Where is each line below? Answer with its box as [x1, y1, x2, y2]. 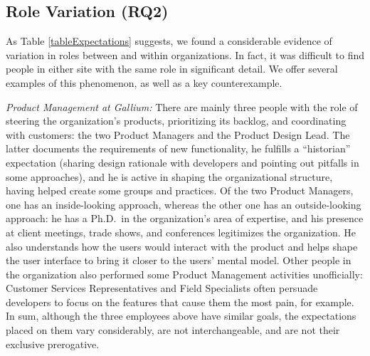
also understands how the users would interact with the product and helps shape [6, 239, 358, 253]
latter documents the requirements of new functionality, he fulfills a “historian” [6, 141, 351, 156]
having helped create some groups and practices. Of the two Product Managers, [6, 183, 354, 198]
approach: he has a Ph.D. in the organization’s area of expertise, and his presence [6, 211, 364, 226]
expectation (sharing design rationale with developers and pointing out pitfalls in [6, 155, 359, 169]
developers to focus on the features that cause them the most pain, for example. [6, 294, 354, 309]
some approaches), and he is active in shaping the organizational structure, [6, 169, 333, 184]
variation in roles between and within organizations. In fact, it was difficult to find [6, 47, 364, 62]
